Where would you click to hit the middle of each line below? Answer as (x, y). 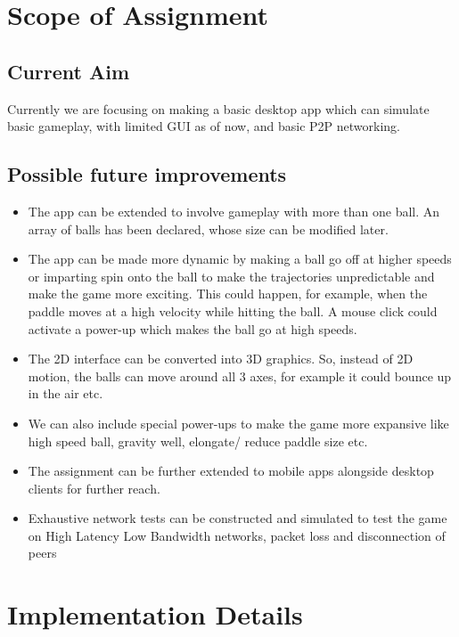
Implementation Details (155, 614)
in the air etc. (66, 393)
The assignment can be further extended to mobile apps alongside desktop (231, 471)
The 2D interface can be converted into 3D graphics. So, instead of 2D (221, 359)
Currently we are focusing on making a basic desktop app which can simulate (218, 108)
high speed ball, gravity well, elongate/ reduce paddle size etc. (198, 441)
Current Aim (69, 71)
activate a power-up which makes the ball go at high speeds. (193, 328)
